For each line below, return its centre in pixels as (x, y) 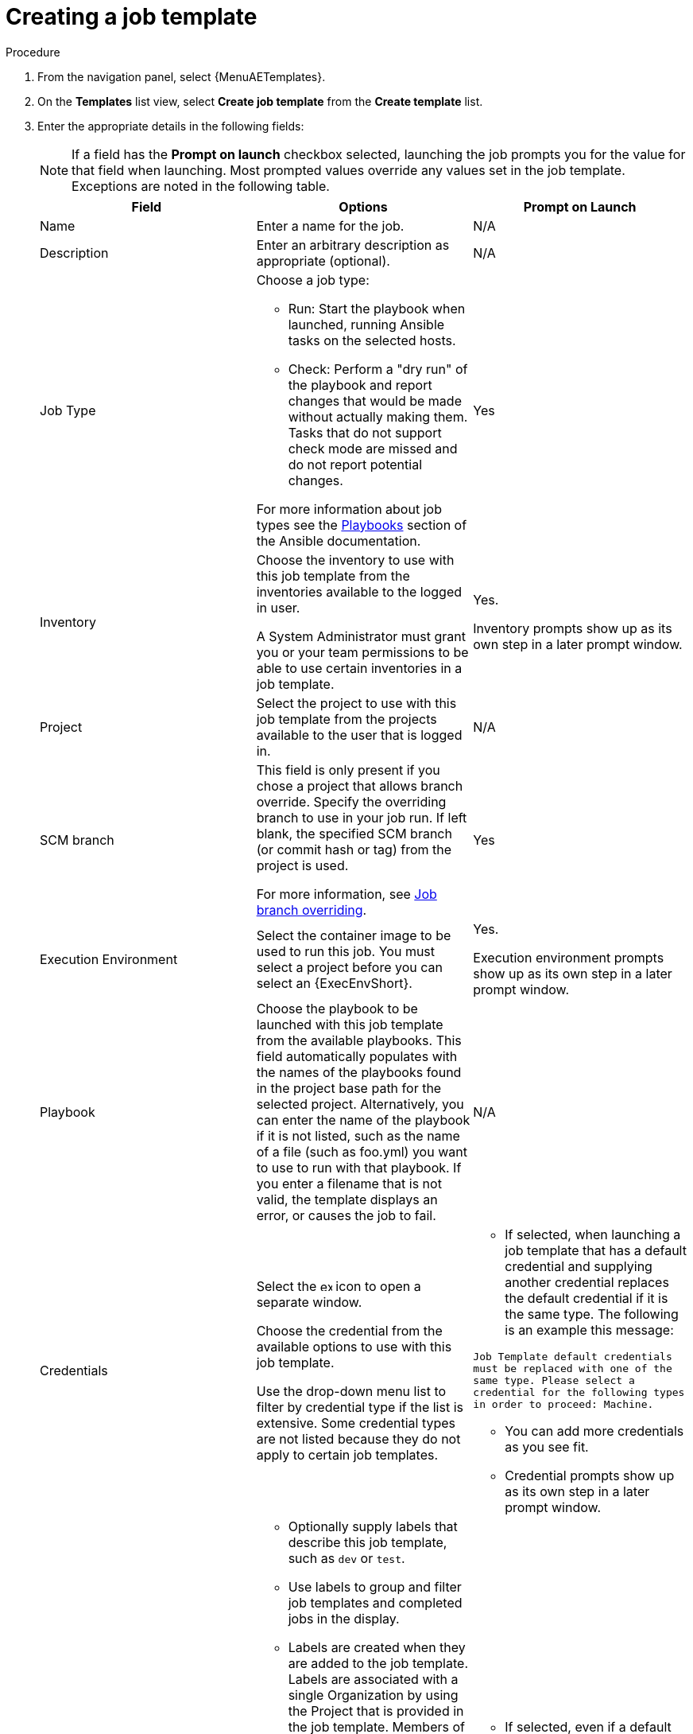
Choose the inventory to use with (355, 560)
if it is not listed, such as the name (358, 1135)
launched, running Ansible (366, 324)
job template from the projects (346, 719)
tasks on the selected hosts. (372, 340)
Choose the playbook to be (337, 1008)
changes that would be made (375, 400)
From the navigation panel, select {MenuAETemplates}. (182, 76)
